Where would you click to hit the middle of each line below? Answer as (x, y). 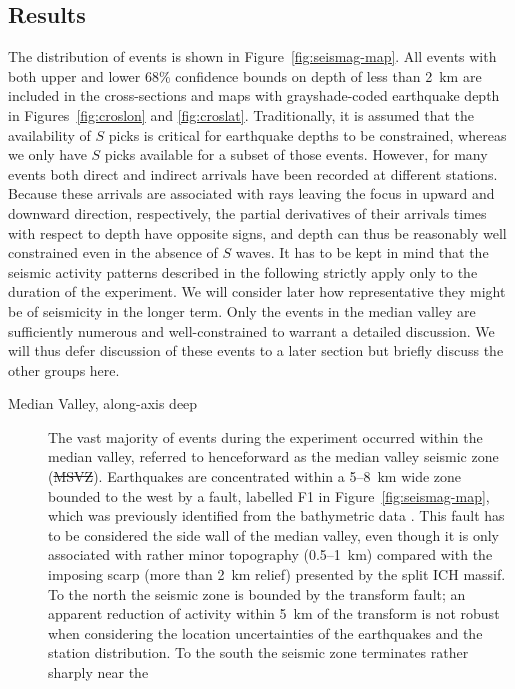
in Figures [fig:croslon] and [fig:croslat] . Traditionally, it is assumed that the (241, 114)
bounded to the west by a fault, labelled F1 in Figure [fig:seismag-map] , (269, 495)
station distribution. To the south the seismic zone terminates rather (258, 652)
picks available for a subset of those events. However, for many (296, 154)
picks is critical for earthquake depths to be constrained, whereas (307, 134)
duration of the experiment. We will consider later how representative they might (257, 291)
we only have (47, 154)
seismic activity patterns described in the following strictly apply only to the (243, 271)
